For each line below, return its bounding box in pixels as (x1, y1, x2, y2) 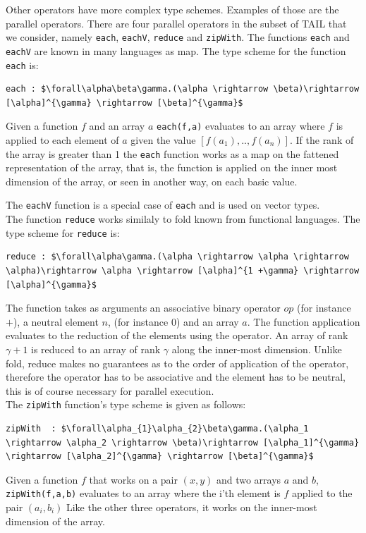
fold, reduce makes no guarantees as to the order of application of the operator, (6, 355, 349, 370)
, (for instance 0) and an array (107, 314, 239, 329)
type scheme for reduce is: (6, 225, 120, 240)
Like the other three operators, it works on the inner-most (66, 500, 317, 515)
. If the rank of (289, 133, 354, 147)
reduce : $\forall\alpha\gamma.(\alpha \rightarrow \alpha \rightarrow (6, 252, 349, 262)
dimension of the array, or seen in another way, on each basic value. (6, 173, 298, 188)
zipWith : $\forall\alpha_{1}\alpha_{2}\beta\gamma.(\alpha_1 (6, 424, 309, 434)
